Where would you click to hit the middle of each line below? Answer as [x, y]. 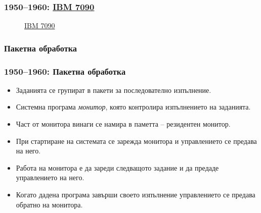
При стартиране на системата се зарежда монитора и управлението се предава [136, 141]
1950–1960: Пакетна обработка [65, 71]
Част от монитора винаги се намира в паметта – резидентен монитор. [123, 124]
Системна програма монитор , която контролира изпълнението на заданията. [133, 107]
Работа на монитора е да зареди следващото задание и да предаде [117, 167]
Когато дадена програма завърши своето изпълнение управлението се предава [136, 195]
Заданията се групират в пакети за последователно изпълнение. [114, 90]
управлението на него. [50, 177]
